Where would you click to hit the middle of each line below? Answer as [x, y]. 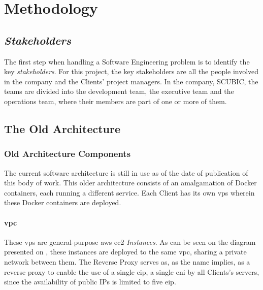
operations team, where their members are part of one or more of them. [116, 101]
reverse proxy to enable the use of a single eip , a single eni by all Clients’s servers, [132, 271]
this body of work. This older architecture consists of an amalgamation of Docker [130, 183]
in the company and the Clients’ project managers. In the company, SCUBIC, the [131, 81]
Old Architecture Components [68, 154]
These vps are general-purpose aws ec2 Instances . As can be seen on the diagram [130, 241]
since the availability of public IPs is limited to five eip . [90, 282]
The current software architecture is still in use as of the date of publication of [126, 172]
